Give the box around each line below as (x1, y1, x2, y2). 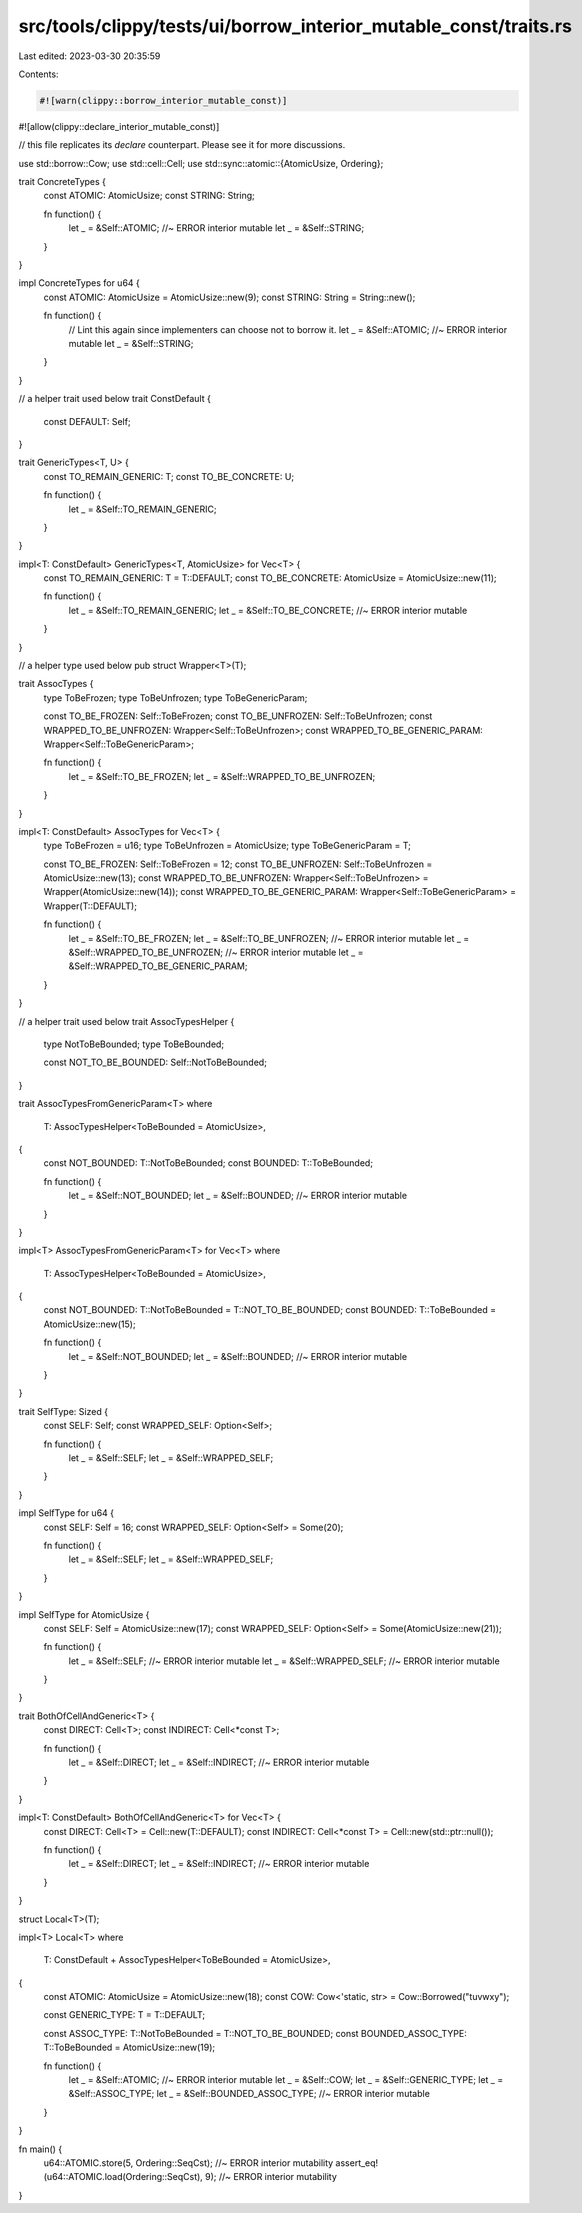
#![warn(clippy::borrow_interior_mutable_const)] (39, 95, 288, 106)
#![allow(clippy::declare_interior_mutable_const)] (18, 120, 220, 132)
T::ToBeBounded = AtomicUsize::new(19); (43, 2041, 216, 2054)
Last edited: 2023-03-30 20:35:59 (18, 50, 161, 62)
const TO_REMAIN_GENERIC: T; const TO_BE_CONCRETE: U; (43, 470, 295, 482)
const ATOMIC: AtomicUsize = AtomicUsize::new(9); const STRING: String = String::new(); (43, 291, 416, 303)
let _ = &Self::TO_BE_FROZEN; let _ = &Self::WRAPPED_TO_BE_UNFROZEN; (68, 770, 376, 782)
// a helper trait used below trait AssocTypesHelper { (18, 1015, 235, 1027)
